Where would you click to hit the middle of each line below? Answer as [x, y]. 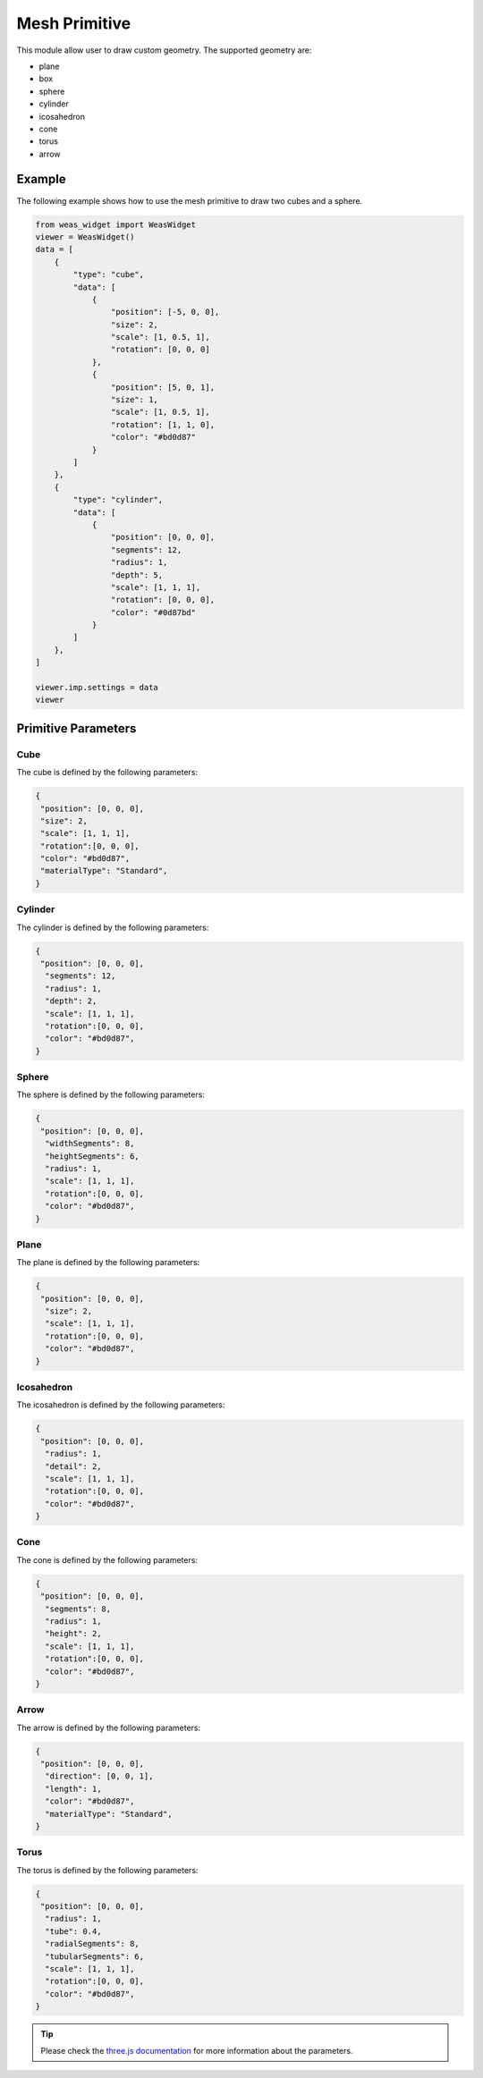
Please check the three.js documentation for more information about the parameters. [197, 2050]
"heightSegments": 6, [93, 1156]
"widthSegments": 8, [90, 1144]
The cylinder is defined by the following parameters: [113, 927]
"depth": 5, [137, 575]
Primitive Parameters [76, 728]
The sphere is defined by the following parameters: [111, 1094]
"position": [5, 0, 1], [162, 387]
